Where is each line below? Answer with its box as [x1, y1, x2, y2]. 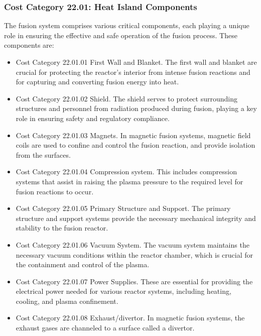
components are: [4, 40, 54, 50]
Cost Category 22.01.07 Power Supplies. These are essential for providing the [16, 276, 253, 286]
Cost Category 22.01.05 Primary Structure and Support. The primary [16, 203, 231, 213]
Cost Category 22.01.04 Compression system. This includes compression [16, 166, 237, 177]
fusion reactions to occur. [16, 186, 94, 196]
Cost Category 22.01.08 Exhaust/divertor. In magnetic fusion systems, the [16, 312, 245, 323]
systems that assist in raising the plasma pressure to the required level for [16, 176, 243, 186]
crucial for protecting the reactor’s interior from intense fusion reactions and [16, 66, 250, 77]
